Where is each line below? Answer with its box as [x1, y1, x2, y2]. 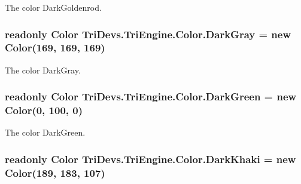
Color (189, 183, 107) [5, 165, 105, 180]
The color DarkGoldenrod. [5, 1, 102, 13]
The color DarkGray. [5, 63, 81, 76]
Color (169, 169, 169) [5, 40, 105, 55]
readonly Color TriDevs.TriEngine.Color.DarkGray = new [5, 26, 291, 41]
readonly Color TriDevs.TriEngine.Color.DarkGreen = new [5, 89, 297, 104]
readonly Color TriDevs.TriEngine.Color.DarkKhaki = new [5, 151, 296, 166]
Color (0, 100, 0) [5, 103, 83, 118]
